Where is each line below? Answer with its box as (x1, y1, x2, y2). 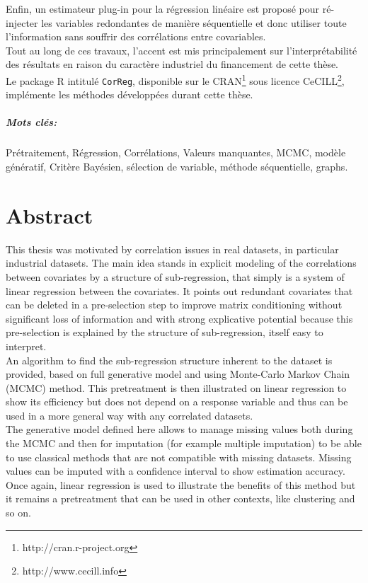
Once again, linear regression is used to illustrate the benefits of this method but (6, 477, 356, 492)
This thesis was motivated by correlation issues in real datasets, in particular (6, 241, 339, 256)
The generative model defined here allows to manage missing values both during (6, 422, 353, 437)
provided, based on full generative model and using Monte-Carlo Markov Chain (6, 366, 350, 381)
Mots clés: (6, 115, 57, 129)
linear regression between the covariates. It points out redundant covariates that (6, 283, 353, 298)
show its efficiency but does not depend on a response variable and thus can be (6, 394, 348, 409)
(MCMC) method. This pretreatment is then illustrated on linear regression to (6, 380, 347, 395)
